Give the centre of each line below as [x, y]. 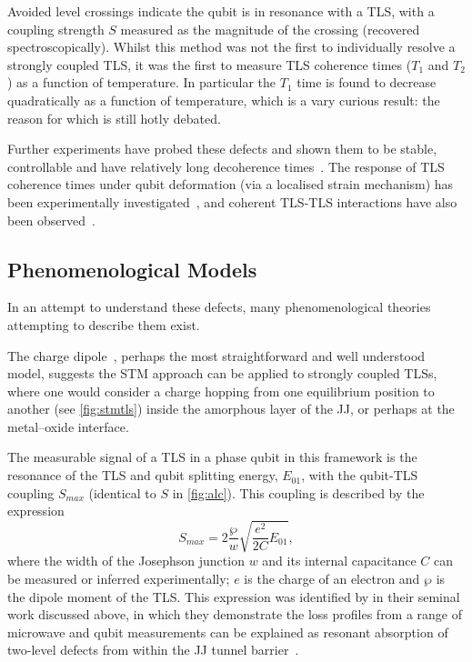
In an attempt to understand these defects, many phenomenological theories [219, 307]
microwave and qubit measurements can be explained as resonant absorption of [228, 632]
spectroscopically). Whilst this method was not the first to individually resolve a [231, 47]
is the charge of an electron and [332, 578]
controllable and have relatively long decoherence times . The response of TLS [226, 166]
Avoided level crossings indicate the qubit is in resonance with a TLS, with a [221, 11]
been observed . [51, 220]
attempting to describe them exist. [104, 324]
